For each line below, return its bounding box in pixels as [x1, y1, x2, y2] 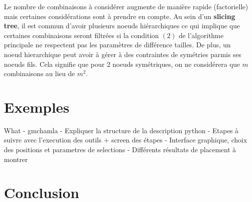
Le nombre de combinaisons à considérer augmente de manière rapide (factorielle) [4, 1, 248, 11]
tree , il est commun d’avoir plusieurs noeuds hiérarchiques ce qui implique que [4, 20, 240, 31]
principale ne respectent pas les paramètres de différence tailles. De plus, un [4, 40, 231, 50]
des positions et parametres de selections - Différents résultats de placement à [4, 144, 236, 155]
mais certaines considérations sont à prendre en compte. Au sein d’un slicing [4, 11, 235, 21]
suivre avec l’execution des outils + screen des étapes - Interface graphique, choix [4, 135, 247, 145]
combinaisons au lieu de [4, 68, 75, 79]
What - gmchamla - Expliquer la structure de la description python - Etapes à [4, 125, 239, 135]
